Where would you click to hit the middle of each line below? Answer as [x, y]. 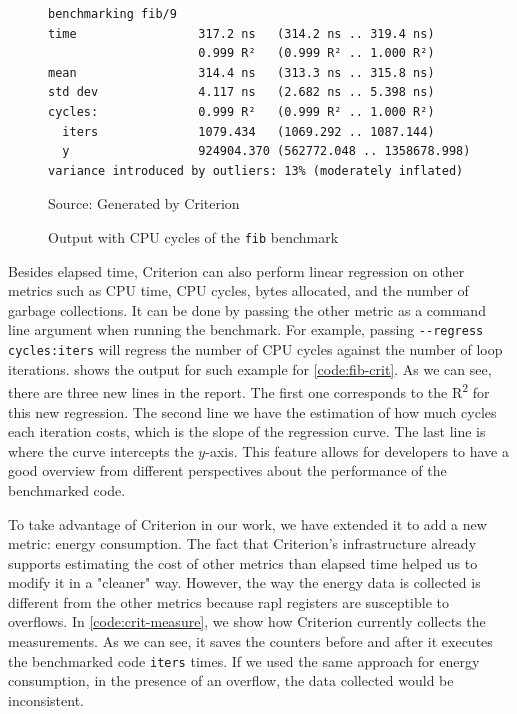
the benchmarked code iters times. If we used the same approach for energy [244, 660]
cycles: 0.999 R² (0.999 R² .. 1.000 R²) [241, 111]
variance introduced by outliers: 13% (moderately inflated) [256, 170]
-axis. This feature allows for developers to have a [357, 450]
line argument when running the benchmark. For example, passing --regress [246, 329]
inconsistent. [46, 699]
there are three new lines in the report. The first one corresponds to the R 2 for [249, 390]
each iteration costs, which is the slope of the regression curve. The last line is [247, 431]
